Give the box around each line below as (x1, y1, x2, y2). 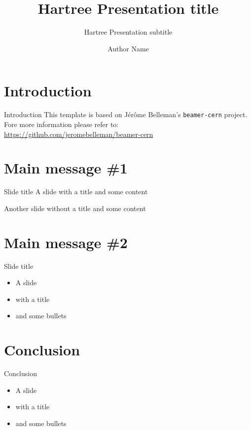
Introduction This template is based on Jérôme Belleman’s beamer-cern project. (4, 109, 248, 120)
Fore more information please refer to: (4, 119, 119, 129)
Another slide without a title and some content (4, 203, 146, 213)
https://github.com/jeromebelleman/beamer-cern (4, 129, 153, 139)
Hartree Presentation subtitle (84, 27, 173, 37)
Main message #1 (4, 158, 128, 178)
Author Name (108, 43, 149, 53)
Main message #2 (4, 232, 128, 252)
